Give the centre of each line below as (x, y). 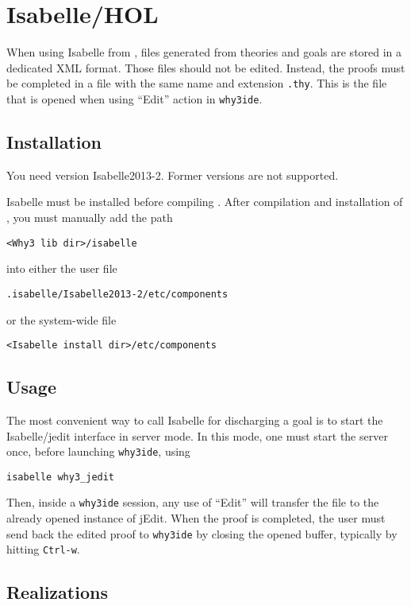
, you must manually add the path (90, 218)
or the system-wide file (61, 319)
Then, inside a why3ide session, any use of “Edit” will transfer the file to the (193, 502)
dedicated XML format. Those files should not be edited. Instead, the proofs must (206, 67)
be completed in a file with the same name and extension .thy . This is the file (197, 83)
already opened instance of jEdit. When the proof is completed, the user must (196, 518)
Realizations (57, 592)
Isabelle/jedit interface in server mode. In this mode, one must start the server (197, 435)
